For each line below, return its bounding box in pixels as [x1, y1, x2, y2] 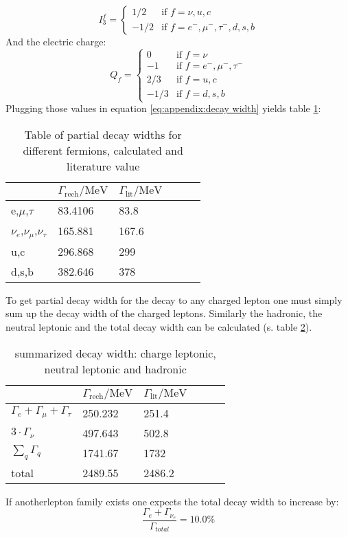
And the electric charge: [5, 34, 106, 48]
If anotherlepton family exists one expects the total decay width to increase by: [5, 494, 339, 508]
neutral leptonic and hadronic [44, 360, 187, 377]
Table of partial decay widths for [24, 126, 182, 142]
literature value [66, 157, 140, 174]
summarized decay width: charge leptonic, [14, 344, 216, 361]
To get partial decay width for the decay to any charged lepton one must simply [5, 292, 343, 307]
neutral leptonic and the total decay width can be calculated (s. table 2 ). [5, 319, 312, 333]
